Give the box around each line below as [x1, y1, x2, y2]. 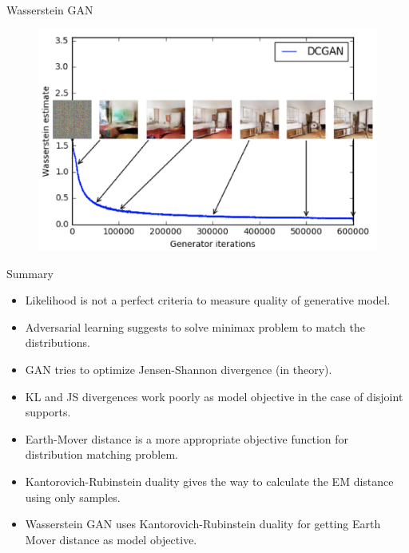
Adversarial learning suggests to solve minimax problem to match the [25, 318, 365, 335]
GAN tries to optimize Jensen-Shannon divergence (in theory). [25, 360, 332, 377]
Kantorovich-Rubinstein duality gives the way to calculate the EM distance [25, 472, 394, 489]
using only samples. [25, 488, 121, 505]
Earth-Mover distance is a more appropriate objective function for [25, 430, 349, 447]
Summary [6, 265, 54, 281]
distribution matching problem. [25, 446, 178, 463]
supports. [25, 404, 71, 420]
